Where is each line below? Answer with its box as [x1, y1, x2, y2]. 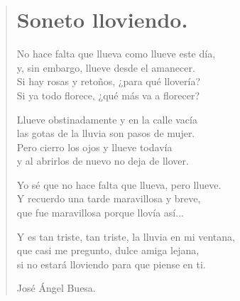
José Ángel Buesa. [16, 280, 96, 295]
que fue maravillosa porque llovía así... [16, 205, 184, 220]
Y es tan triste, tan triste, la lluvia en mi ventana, [16, 229, 235, 243]
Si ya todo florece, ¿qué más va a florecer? [16, 87, 200, 102]
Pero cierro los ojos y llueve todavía [16, 139, 173, 154]
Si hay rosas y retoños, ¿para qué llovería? [16, 74, 201, 89]
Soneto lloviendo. [16, 5, 188, 34]
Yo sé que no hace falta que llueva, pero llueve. [16, 177, 222, 192]
